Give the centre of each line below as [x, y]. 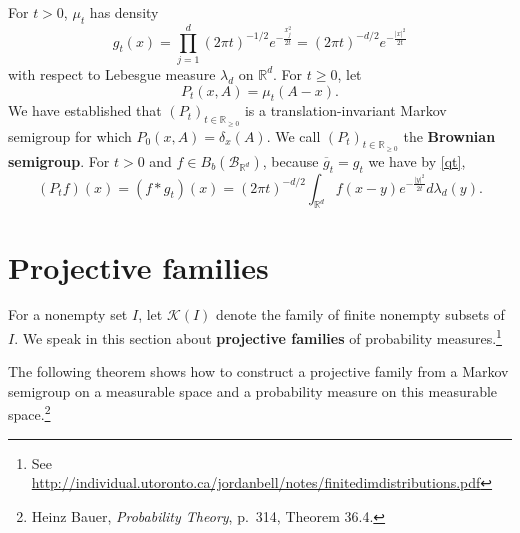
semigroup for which [70, 135]
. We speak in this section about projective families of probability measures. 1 [258, 336]
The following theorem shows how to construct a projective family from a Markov [258, 371]
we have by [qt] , [417, 160]
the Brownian [449, 135]
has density [124, 12]
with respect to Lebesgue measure [112, 73]
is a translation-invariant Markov [345, 110]
